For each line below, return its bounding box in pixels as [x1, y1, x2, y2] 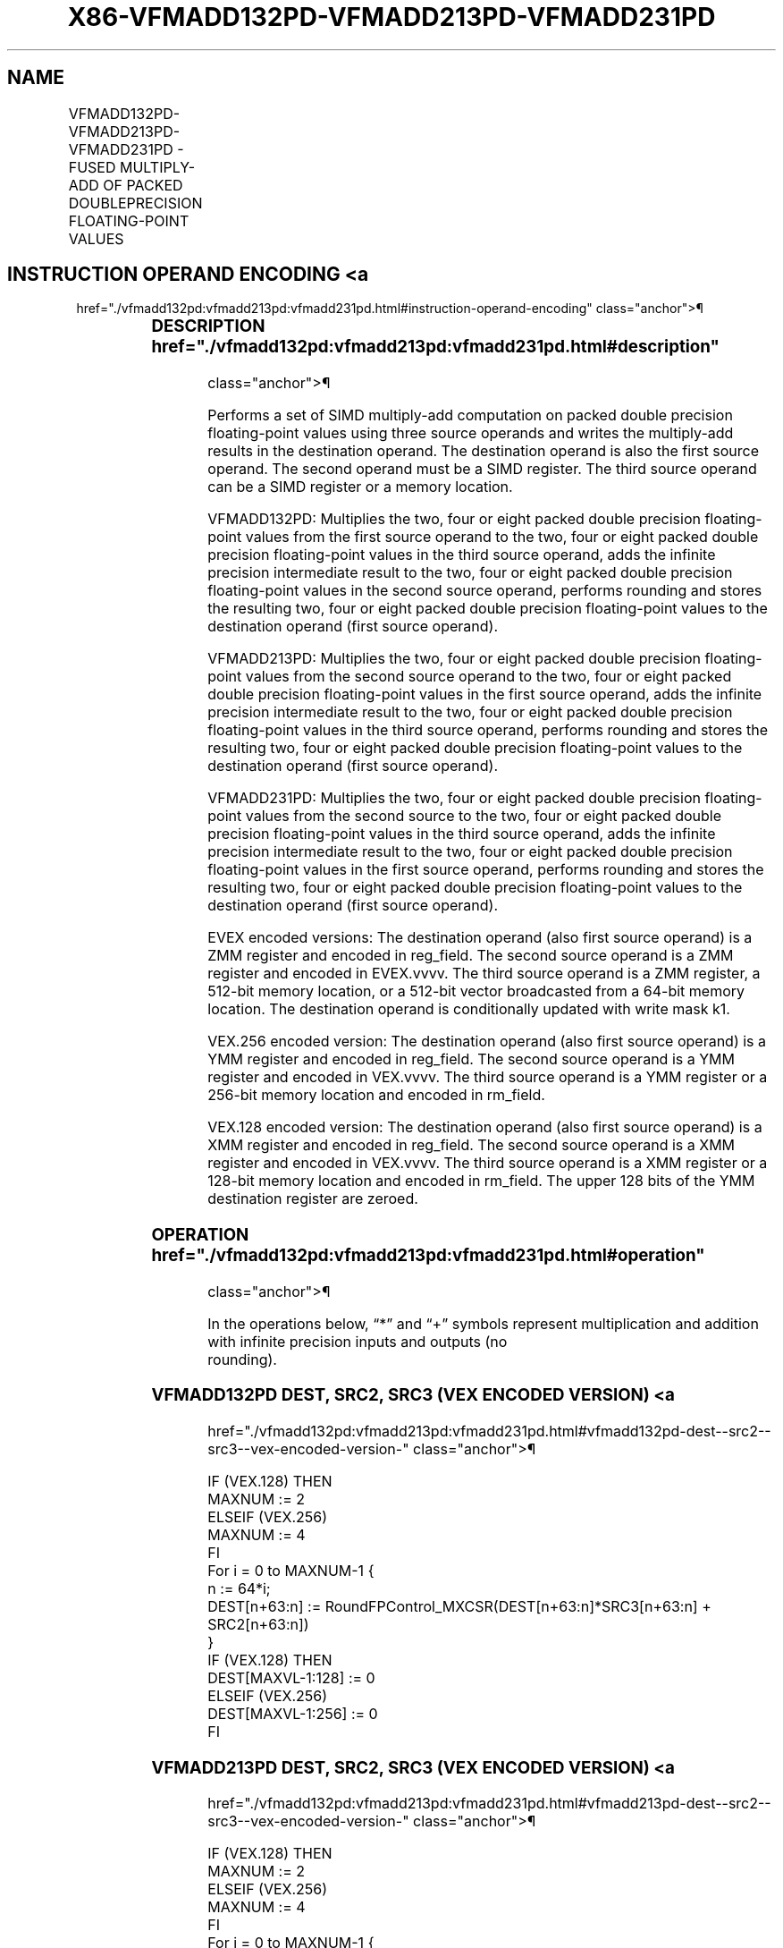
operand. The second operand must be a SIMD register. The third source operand [207, 460, 757, 479]
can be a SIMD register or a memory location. [207, 478, 513, 496]
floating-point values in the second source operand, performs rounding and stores [207, 581, 762, 600]
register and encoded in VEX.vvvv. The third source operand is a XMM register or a [207, 1154, 768, 1173]
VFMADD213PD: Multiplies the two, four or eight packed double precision [207, 649, 701, 668]
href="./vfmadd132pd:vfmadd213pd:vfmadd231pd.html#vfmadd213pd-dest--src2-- [207, 1794, 771, 1813]
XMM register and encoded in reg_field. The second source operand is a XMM [207, 1136, 736, 1155]
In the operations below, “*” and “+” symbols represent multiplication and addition [207, 1314, 759, 1333]
